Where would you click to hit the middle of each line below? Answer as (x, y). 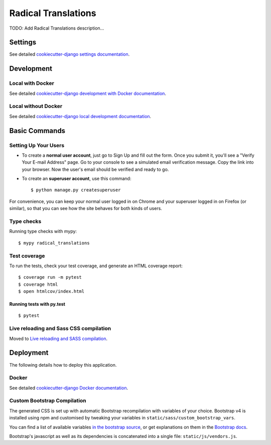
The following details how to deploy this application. (63, 365)
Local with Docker (32, 83)
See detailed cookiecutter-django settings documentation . (70, 54)
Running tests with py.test (37, 304)
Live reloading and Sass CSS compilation (60, 328)
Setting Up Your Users (37, 145)
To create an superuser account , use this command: (77, 179)
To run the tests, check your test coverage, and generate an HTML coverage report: (96, 266)
